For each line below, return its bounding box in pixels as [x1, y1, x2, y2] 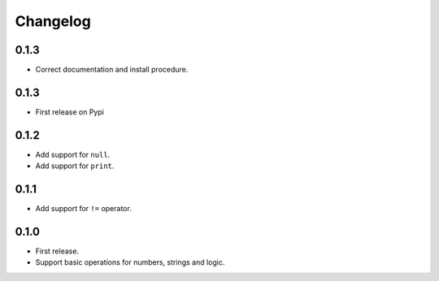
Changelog [15, 12, 91, 30]
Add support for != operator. [35, 204, 132, 214]
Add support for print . [35, 161, 115, 171]
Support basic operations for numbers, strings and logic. [35, 257, 225, 267]
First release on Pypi [35, 106, 105, 117]
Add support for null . [35, 149, 111, 159]
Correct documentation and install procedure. [35, 65, 189, 75]
